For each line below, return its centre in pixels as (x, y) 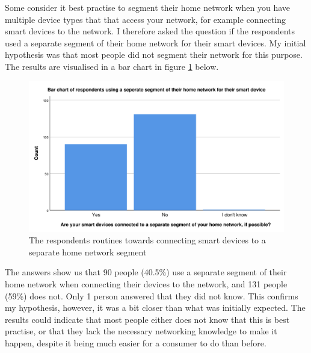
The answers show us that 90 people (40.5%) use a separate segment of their (146, 272)
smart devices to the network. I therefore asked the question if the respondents (150, 31)
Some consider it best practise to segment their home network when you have (148, 7)
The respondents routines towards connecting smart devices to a (147, 240)
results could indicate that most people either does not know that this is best (147, 319)
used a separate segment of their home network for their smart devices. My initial (155, 42)
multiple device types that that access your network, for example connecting (145, 19)
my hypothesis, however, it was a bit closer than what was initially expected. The (155, 308)
